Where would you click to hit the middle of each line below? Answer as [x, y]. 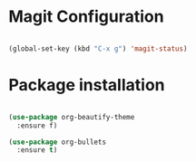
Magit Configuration [86, 17]
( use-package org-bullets [57, 142]
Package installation [87, 85]
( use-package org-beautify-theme [72, 117]
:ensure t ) [37, 150]
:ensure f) [37, 125]
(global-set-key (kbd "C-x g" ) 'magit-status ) [98, 48]
